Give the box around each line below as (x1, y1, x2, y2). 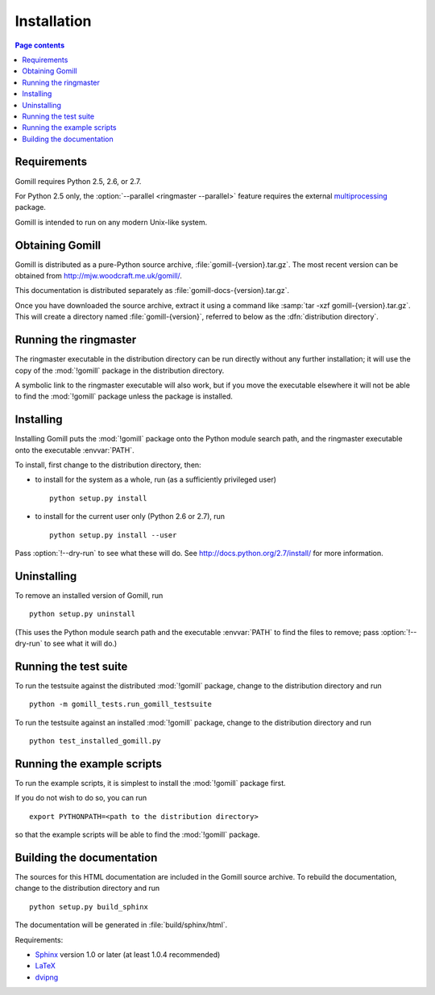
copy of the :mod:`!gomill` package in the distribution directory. (14, 366, 225, 375)
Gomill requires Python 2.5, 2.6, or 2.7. (14, 176, 142, 186)
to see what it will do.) (44, 638, 118, 649)
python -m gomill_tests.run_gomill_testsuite (29, 700, 213, 709)
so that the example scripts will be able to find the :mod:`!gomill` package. (14, 830, 260, 839)
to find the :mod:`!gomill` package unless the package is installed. (14, 391, 234, 401)
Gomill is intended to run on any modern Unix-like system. (14, 217, 208, 227)
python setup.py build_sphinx (29, 902, 149, 911)
